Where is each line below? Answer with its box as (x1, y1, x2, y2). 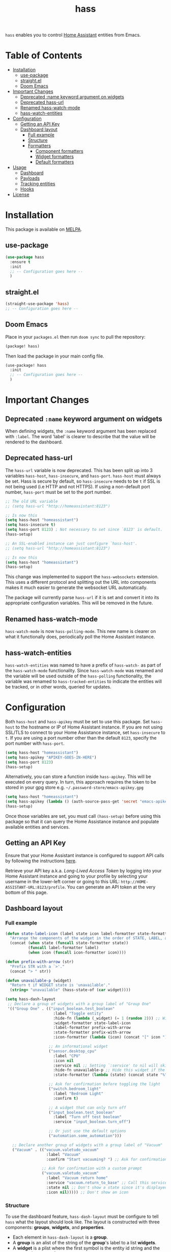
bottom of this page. (5, 889, 48, 895)
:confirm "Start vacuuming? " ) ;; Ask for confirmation (46, 1156, 167, 1162)
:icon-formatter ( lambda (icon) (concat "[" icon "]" (53, 1035, 169, 1040)
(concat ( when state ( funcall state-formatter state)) (10, 940, 129, 946)
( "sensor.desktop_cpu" (48, 1048, 97, 1054)
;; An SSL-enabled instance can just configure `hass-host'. (5, 541, 138, 546)
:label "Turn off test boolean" (53, 1115, 122, 1120)
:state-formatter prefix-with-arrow (53, 1030, 131, 1035)
